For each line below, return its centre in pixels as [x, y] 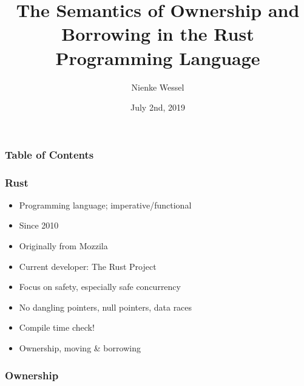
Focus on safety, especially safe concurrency [100, 287]
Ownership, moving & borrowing [80, 347]
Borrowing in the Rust [158, 34]
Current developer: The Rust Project [88, 266]
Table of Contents [49, 154]
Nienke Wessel [158, 87]
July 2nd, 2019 [158, 107]
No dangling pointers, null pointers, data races [106, 307]
